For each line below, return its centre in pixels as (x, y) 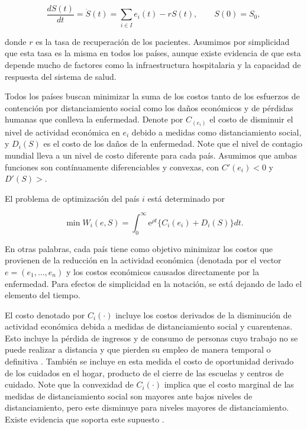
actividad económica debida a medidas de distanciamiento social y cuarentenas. (149, 326)
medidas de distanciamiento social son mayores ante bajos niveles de (129, 396)
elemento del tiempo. (43, 295)
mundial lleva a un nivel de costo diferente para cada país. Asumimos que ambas (151, 155)
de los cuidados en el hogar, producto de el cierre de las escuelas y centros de (144, 372)
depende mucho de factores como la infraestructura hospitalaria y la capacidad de (153, 64)
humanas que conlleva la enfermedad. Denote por (94, 119)
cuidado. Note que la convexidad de (69, 384)
